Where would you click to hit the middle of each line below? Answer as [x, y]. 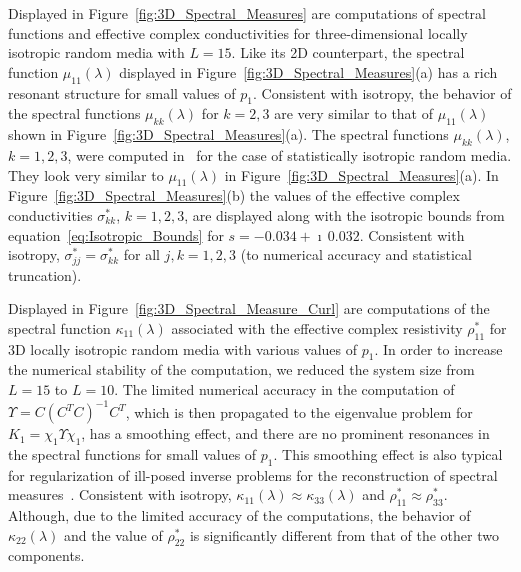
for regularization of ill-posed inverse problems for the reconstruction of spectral [253, 474]
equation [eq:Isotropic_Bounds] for [116, 234]
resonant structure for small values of [122, 92]
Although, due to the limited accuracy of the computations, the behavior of [239, 515]
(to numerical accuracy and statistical [356, 254]
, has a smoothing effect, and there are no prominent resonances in [285, 433]
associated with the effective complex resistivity [317, 327]
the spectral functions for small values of [132, 453]
